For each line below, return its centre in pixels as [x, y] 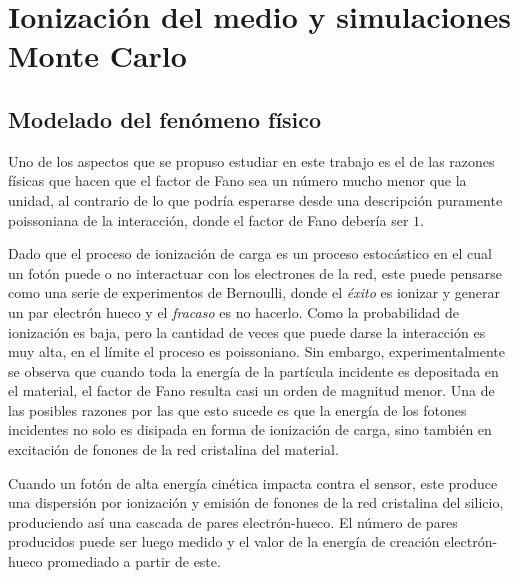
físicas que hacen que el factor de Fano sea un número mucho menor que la [237, 180]
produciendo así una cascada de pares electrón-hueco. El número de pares [233, 521]
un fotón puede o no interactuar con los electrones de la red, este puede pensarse [255, 272]
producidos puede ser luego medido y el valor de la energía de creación [224, 541]
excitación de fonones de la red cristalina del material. [173, 449]
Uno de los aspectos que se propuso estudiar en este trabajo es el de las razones [251, 160]
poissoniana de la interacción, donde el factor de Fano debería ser [208, 219]
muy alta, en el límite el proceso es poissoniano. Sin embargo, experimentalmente [256, 351]
